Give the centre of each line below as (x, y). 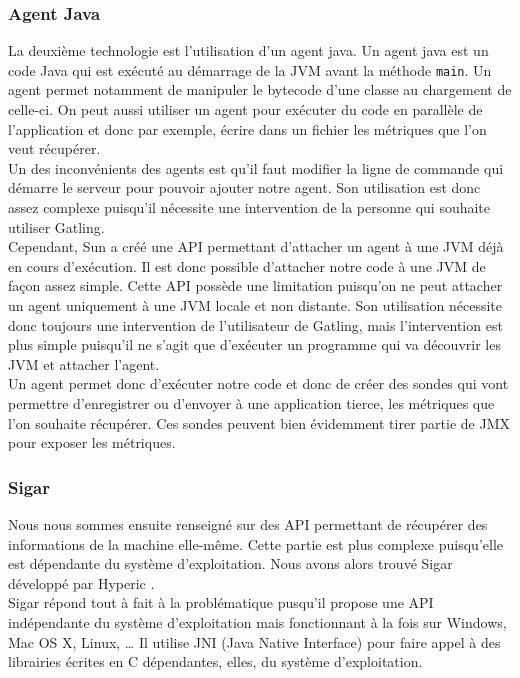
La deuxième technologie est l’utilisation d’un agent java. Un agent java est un (248, 50)
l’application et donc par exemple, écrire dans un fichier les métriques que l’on (247, 128)
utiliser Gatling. (56, 226)
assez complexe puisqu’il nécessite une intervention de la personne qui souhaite (249, 207)
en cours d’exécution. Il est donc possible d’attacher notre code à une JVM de (247, 265)
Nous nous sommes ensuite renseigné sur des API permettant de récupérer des (248, 523)
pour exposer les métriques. (92, 442)
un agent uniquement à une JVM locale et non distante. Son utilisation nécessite (255, 305)
